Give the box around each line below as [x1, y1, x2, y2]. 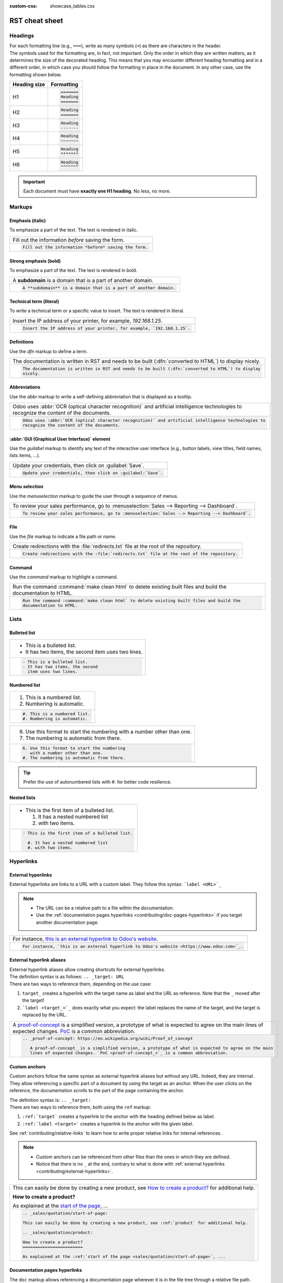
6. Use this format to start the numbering [22, 746, 125, 751]
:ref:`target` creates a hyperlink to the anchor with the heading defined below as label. [22, 1114, 215, 1120]
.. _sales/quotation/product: [22, 1230, 93, 1235]
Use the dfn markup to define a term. [9, 348, 88, 354]
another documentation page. [36, 919, 99, 925]
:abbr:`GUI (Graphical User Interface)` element [9, 436, 111, 442]
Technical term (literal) [9, 298, 59, 305]
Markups [9, 203, 33, 210]
